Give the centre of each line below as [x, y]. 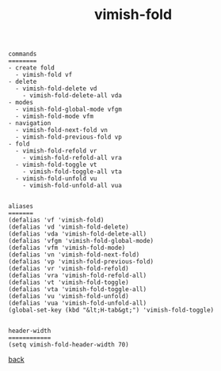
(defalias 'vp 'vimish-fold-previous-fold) [81, 262]
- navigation [30, 123]
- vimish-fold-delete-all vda [72, 96]
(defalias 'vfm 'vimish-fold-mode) [67, 248]
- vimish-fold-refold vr [56, 151]
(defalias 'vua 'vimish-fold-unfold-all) [78, 303]
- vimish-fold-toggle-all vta [72, 172]
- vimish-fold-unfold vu [56, 179]
